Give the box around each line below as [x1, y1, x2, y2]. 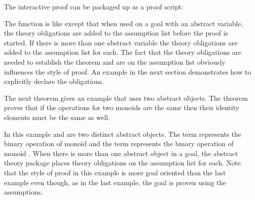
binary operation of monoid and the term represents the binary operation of [4, 138, 234, 149]
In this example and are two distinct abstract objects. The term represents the [4, 128, 241, 139]
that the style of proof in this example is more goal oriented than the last [4, 167, 226, 177]
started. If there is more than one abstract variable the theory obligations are [4, 37, 238, 47]
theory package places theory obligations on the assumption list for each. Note [4, 158, 241, 168]
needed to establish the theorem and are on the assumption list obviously [4, 56, 225, 67]
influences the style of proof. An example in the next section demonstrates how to [4, 66, 251, 77]
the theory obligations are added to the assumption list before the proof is [4, 28, 228, 38]
